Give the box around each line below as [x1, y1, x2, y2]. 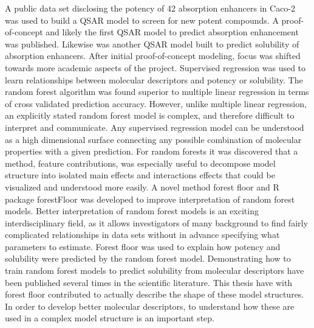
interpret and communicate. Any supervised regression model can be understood [5, 120, 304, 133]
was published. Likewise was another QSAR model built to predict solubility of [5, 37, 299, 50]
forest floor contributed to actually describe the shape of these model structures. [5, 288, 304, 301]
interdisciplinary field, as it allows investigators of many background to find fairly [5, 216, 308, 229]
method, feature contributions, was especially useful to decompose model [5, 156, 276, 169]
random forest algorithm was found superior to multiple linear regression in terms [5, 85, 309, 98]
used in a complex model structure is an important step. [5, 312, 214, 324]
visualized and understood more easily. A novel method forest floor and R [5, 180, 279, 193]
